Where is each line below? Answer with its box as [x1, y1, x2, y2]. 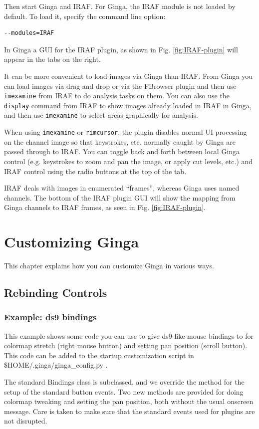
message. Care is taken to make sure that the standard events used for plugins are [4, 406, 255, 416]
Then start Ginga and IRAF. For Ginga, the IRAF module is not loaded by [4, 1, 236, 11]
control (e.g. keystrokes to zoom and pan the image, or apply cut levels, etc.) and [4, 156, 253, 166]
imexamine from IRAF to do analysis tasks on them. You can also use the [4, 90, 230, 101]
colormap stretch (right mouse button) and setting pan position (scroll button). [4, 340, 248, 351]
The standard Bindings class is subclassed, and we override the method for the [4, 377, 245, 387]
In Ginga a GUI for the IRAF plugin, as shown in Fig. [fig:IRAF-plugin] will [4, 44, 238, 54]
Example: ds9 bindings [4, 311, 97, 323]
